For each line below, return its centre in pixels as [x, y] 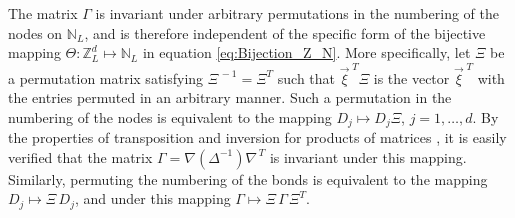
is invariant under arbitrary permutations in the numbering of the [297, 13]
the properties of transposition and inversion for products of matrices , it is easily [257, 137]
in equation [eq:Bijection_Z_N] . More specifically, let [306, 52]
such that [306, 77]
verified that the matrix [80, 156]
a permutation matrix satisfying [106, 77]
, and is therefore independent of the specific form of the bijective [285, 32]
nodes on [35, 32]
